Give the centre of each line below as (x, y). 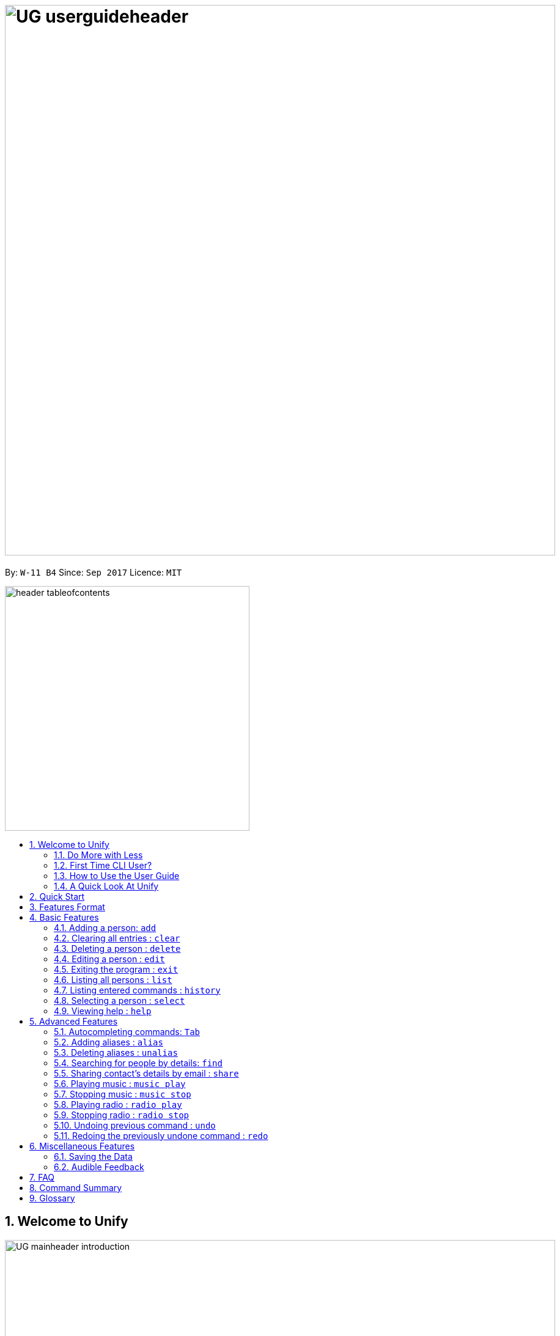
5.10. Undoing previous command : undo (135, 1125)
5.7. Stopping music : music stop (123, 1094)
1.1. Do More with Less (98, 855)
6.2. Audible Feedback (99, 1167)
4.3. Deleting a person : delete (117, 948)
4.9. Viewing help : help (103, 1011)
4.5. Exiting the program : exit (116, 969)
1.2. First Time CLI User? (103, 865)
